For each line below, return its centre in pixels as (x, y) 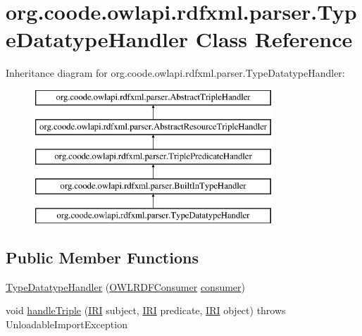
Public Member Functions (102, 257)
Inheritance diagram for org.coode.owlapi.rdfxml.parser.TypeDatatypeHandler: (175, 73)
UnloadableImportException (67, 324)
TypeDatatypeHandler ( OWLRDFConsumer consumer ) (126, 286)
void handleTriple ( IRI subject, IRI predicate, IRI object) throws (146, 310)
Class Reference (274, 39)
